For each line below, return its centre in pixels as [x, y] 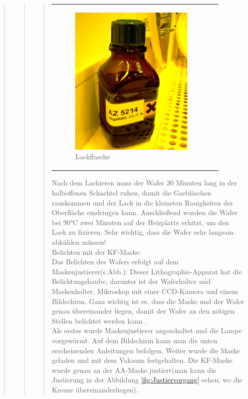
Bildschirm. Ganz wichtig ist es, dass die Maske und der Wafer [148, 301]
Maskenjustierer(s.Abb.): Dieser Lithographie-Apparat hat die [147, 271]
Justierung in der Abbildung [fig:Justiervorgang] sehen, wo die [147, 380]
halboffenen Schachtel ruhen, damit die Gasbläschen [132, 193]
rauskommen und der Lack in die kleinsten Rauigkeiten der [143, 202]
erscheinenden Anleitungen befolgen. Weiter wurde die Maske [146, 350]
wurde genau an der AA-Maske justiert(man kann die [134, 370]
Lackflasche [93, 157]
